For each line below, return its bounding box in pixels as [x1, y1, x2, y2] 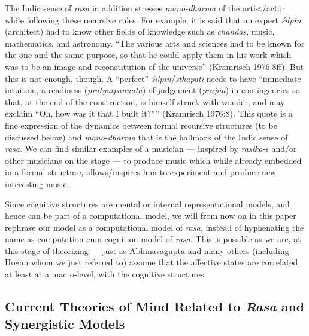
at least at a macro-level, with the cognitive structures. [5, 268, 207, 280]
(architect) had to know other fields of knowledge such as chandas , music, [5, 25, 275, 38]
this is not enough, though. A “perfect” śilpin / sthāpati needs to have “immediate [5, 72, 301, 84]
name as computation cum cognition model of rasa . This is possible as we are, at [5, 233, 301, 245]
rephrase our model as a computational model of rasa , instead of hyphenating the [5, 221, 304, 233]
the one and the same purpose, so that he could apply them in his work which [5, 48, 292, 61]
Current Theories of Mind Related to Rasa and [5, 297, 305, 316]
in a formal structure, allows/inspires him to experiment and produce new [5, 166, 277, 178]
